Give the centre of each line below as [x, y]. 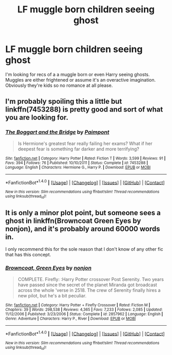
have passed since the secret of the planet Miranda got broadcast [87, 285]
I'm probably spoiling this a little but [64, 101]
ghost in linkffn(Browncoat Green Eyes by [73, 221]
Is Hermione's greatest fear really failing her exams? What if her [85, 143]
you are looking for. [37, 117]
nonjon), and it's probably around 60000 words [83, 229]
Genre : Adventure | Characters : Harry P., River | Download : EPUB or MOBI [71, 319]
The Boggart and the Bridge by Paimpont [57, 132]
